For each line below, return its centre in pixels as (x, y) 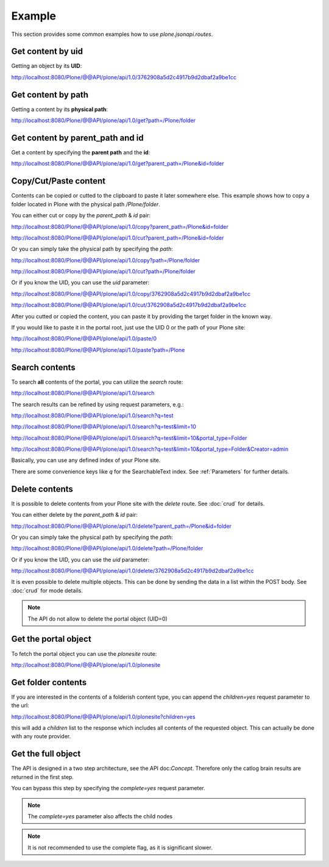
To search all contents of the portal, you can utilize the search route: (97, 382)
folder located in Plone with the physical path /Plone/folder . (86, 204)
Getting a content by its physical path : (60, 109)
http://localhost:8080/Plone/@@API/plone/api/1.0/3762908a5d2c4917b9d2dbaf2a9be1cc (124, 77)
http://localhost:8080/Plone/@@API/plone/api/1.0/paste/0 (84, 339)
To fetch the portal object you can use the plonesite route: (84, 653)
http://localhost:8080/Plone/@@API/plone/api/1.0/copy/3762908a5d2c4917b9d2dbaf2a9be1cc (131, 293)
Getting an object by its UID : (47, 66)
